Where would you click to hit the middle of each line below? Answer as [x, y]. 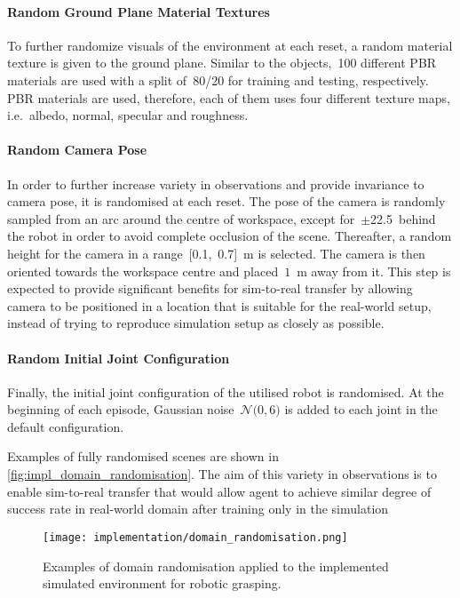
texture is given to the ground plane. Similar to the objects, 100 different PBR [222, 63]
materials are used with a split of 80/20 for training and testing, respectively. [218, 80]
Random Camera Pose [77, 150]
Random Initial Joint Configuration [119, 358]
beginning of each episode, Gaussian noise [121, 409]
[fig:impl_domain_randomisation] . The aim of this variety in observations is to [222, 474]
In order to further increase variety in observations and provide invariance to [216, 183]
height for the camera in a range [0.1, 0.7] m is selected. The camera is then [216, 253]
